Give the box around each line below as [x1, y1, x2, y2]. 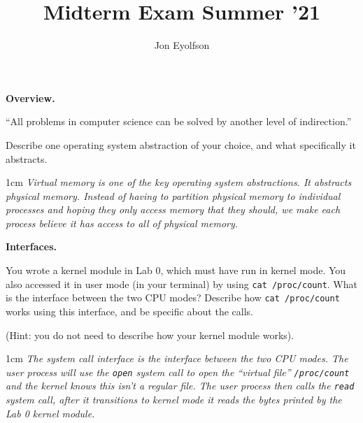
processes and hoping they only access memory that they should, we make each [6, 202, 341, 217]
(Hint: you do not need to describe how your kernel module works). [6, 327, 294, 342]
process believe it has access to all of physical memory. [6, 215, 239, 230]
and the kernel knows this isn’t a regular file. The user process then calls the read [6, 378, 355, 393]
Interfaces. [6, 239, 57, 254]
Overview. [6, 90, 55, 105]
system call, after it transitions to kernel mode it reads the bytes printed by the [6, 392, 342, 407]
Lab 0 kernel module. [6, 406, 95, 420]
